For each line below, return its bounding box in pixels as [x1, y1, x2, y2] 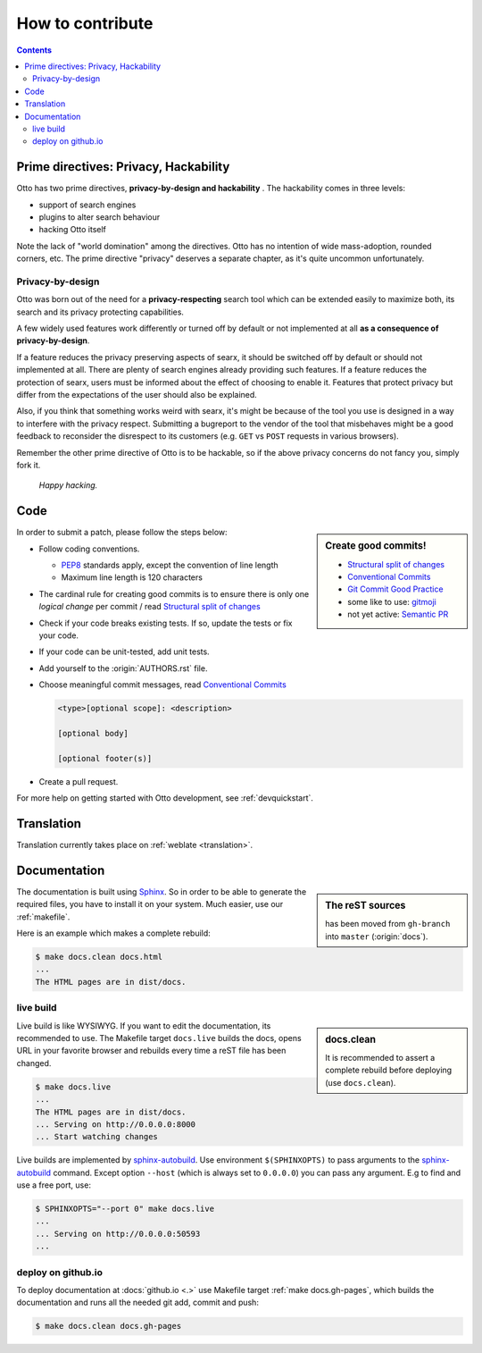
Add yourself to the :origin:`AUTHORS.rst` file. [38, 662, 208, 674]
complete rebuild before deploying [325, 1064, 453, 1076]
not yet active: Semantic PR [347, 609, 449, 620]
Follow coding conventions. [38, 543, 140, 554]
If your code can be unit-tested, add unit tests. [38, 646, 210, 657]
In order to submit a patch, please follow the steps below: [16, 527, 228, 538]
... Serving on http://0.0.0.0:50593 [35, 1229, 201, 1239]
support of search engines [38, 199, 137, 210]
